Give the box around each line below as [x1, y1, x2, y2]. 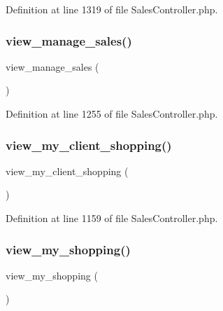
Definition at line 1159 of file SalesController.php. [6, 211, 218, 225]
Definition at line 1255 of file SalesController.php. [6, 106, 218, 120]
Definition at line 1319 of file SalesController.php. [6, 2, 218, 16]
